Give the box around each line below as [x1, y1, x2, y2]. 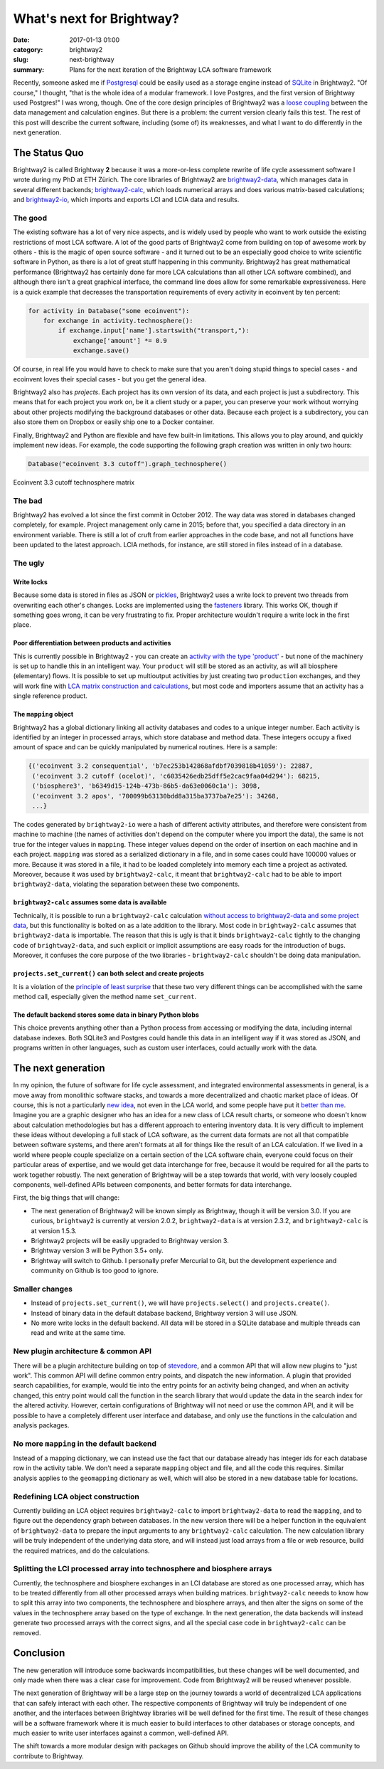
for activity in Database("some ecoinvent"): [28, 307, 190, 315]
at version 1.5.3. [31, 1226, 78, 1235]
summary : [13, 65, 45, 74]
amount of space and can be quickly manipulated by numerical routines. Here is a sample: [13, 743, 277, 751]
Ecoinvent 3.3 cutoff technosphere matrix [13, 477, 135, 487]
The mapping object [13, 710, 74, 719]
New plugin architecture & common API [13, 1346, 152, 1356]
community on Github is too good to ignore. [31, 1267, 159, 1275]
